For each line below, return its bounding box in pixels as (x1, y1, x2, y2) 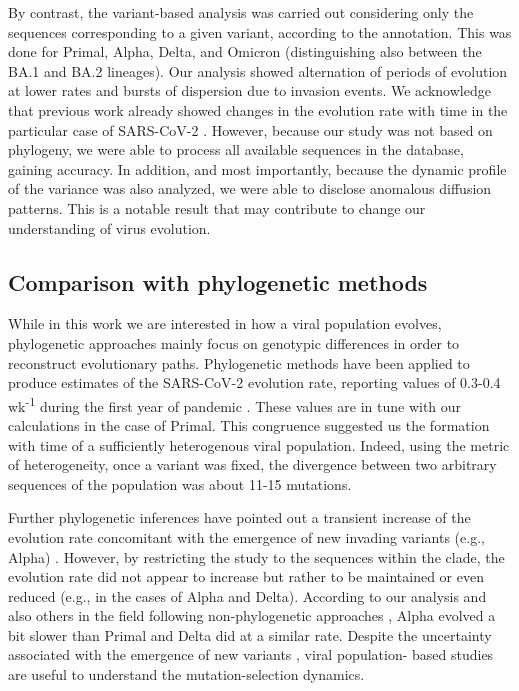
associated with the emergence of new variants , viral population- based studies (8, 644, 494, 665)
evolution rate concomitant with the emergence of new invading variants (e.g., (8, 526, 485, 547)
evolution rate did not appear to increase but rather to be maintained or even (8, 566, 484, 587)
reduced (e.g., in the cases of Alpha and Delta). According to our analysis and (8, 585, 487, 606)
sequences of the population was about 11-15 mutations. (8, 473, 352, 494)
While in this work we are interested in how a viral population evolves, (8, 313, 442, 334)
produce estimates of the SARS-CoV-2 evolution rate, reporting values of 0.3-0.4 (8, 372, 501, 393)
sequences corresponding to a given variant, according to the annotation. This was (8, 21, 512, 42)
